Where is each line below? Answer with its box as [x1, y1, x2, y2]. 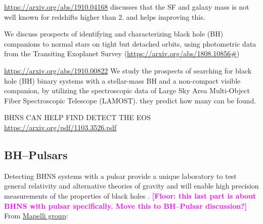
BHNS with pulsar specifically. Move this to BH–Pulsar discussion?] [4, 200, 247, 211]
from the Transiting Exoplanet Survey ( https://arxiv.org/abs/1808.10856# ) [4, 48, 240, 59]
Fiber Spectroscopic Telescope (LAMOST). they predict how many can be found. [4, 95, 256, 105]
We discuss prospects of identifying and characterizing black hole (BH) [4, 28, 224, 39]
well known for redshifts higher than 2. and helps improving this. [4, 11, 205, 22]
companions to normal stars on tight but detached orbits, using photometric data [4, 38, 256, 49]
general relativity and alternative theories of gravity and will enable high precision [4, 180, 259, 191]
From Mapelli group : [4, 210, 68, 221]
